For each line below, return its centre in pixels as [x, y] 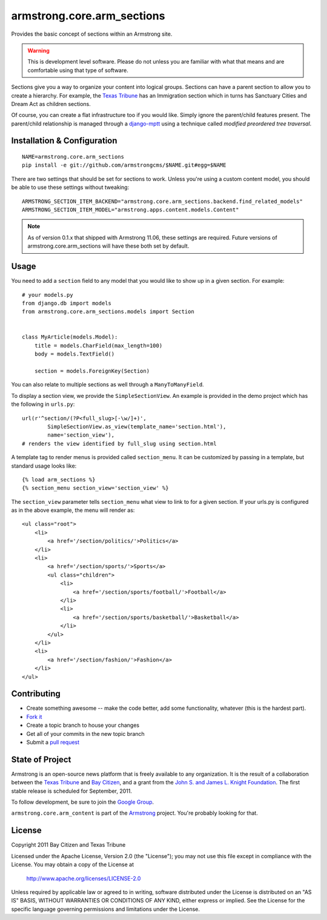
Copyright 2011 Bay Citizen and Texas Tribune [68, 845]
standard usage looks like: [44, 466]
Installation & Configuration [64, 141]
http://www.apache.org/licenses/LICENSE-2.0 [84, 878]
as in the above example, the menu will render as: [73, 510]
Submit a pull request [53, 742]
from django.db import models [67, 303]
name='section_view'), [81, 435]
